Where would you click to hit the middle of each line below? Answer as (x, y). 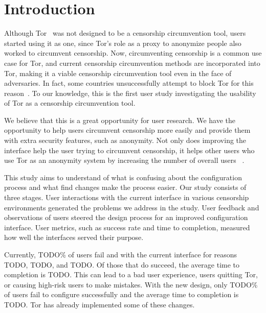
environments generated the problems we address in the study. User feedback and (132, 207)
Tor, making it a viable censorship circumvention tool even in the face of (118, 73)
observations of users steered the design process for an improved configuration (126, 217)
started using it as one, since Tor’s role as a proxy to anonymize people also (123, 43)
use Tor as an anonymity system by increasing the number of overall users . (124, 160)
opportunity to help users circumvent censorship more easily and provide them (127, 130)
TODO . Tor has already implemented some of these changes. (99, 304)
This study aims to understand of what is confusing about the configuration (123, 177)
